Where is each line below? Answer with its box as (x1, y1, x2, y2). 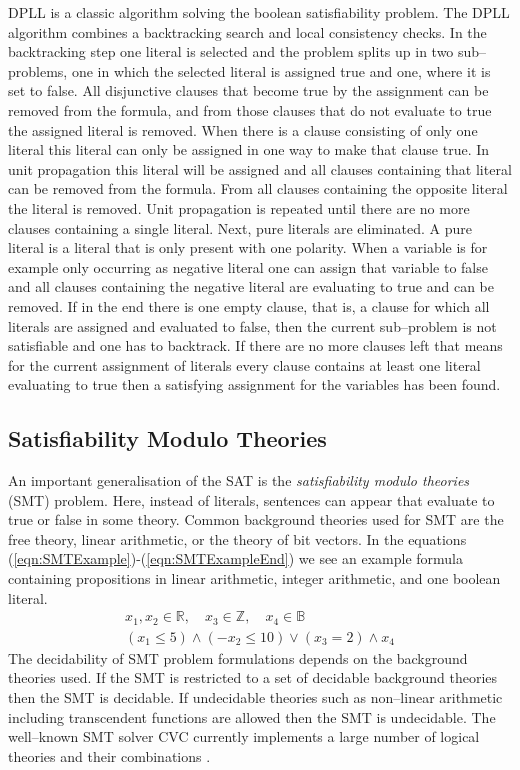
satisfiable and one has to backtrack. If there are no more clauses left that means (8, 335, 503, 356)
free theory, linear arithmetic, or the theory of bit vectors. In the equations (8, 528, 467, 549)
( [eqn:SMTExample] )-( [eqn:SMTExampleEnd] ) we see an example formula (8, 548, 463, 569)
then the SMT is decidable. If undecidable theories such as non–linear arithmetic (8, 686, 503, 707)
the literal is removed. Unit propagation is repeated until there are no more (8, 197, 470, 218)
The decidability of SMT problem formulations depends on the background (8, 647, 468, 668)
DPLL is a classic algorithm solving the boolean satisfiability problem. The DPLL (8, 2, 510, 22)
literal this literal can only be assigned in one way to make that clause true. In (8, 139, 490, 160)
